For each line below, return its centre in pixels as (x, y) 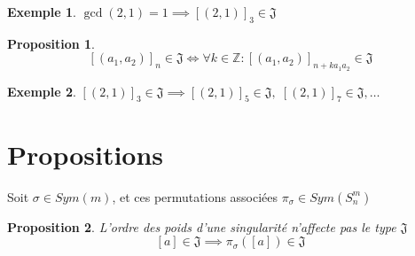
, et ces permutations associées (195, 196)
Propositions (86, 154)
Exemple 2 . (42, 91)
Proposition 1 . (51, 43)
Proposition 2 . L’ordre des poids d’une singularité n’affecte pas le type (202, 226)
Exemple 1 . (42, 12)
